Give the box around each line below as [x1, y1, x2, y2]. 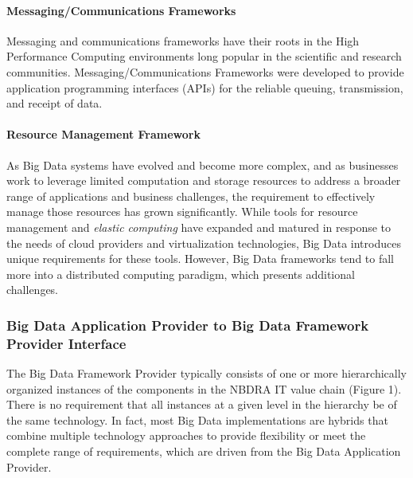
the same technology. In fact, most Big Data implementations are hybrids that [6, 411, 388, 428]
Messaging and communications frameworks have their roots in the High [6, 32, 360, 49]
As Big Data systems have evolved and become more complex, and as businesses [6, 156, 399, 173]
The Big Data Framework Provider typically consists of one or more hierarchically [6, 365, 407, 382]
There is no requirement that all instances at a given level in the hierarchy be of [6, 396, 397, 413]
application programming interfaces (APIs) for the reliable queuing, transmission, [6, 79, 403, 96]
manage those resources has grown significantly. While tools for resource [6, 203, 358, 220]
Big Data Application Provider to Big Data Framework [6, 315, 369, 335]
